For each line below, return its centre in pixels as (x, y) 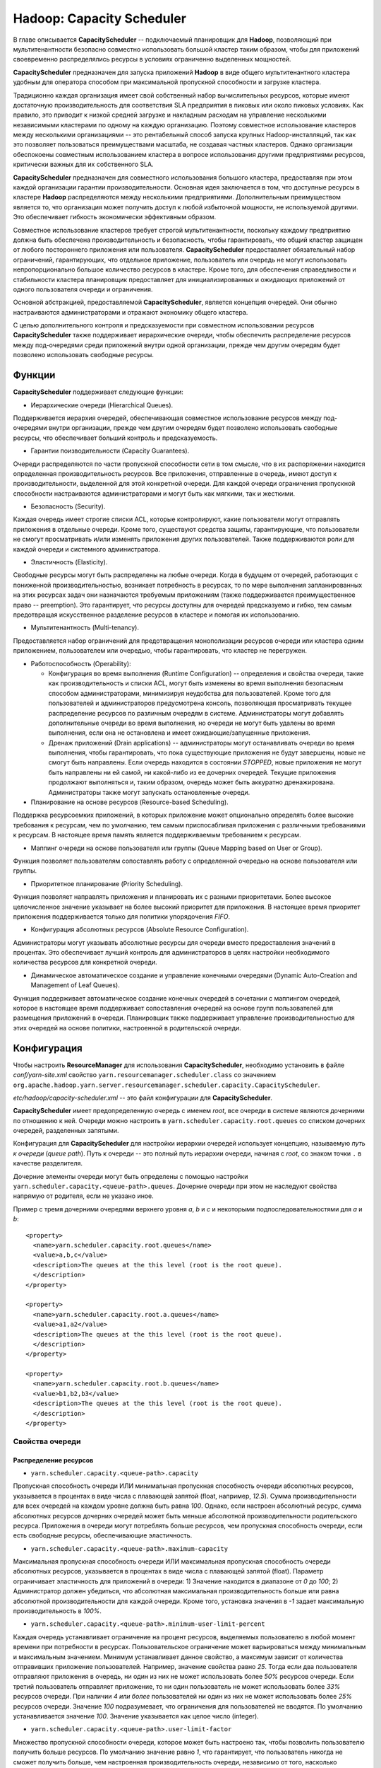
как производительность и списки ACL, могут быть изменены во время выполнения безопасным (196, 683)
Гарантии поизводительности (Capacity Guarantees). (110, 451)
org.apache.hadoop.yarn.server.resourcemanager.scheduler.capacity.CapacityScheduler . (167, 1085)
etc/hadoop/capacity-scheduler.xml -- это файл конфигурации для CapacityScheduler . (143, 1098)
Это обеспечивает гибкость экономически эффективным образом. (115, 217)
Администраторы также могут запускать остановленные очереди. (149, 792)
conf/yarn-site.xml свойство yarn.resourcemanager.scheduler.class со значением (145, 1075)
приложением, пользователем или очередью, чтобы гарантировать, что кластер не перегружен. (160, 651)
